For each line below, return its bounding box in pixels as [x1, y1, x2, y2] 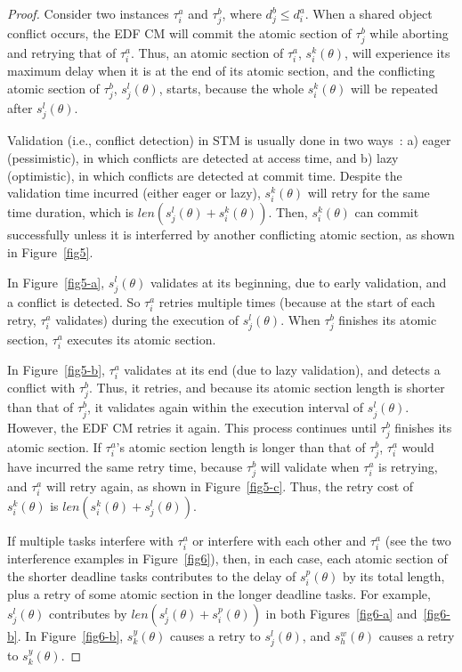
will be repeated [350, 79, 438, 98]
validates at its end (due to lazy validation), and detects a [124, 360, 441, 379]
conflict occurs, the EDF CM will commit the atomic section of [7, 24, 352, 43]
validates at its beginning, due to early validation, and [150, 272, 447, 291]
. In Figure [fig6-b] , [17, 626, 124, 644]
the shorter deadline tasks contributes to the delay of [7, 566, 296, 585]
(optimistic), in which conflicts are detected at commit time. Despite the [7, 166, 402, 184]
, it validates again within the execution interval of [87, 398, 364, 417]
